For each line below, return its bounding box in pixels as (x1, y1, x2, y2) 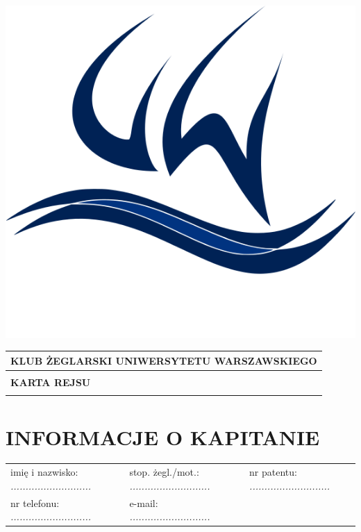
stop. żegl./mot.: (129, 465, 199, 479)
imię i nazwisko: (10, 465, 78, 479)
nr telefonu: (10, 495, 60, 510)
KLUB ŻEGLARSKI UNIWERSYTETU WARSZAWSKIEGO (10, 353, 317, 367)
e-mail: (129, 495, 158, 510)
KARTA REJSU (10, 374, 91, 389)
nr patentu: (249, 465, 297, 479)
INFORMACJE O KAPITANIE (6, 422, 320, 451)
